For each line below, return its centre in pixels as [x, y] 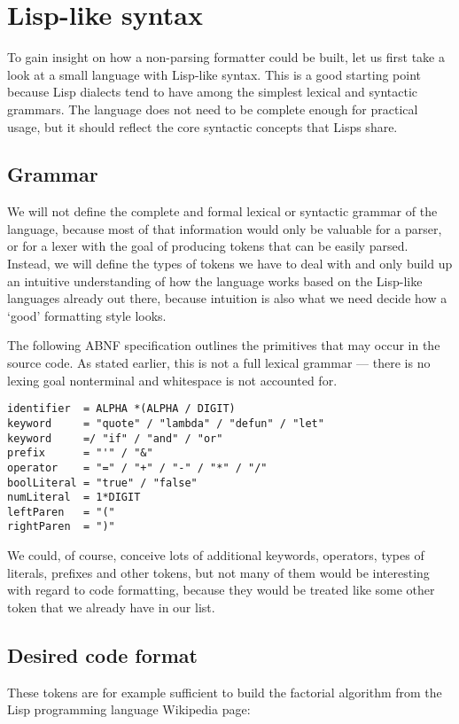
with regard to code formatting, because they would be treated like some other [221, 590]
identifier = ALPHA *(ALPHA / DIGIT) [121, 409]
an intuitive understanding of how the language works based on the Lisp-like [215, 280]
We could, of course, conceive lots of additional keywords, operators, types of [216, 555]
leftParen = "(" [61, 512]
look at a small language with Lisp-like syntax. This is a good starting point [214, 74]
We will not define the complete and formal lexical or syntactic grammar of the [222, 211]
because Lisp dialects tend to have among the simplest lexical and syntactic [212, 92]
